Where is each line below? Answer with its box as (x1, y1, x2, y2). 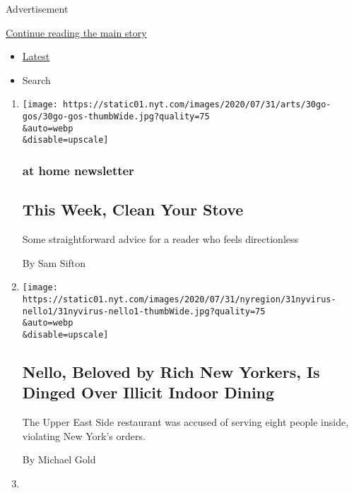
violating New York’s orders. (22, 428, 146, 443)
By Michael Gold (22, 452, 96, 467)
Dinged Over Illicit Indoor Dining (22, 381, 275, 403)
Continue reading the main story (6, 25, 147, 40)
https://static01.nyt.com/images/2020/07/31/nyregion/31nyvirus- (22, 294, 336, 304)
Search (22, 72, 51, 87)
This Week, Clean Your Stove (22, 198, 244, 220)
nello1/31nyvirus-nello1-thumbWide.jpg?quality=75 (22, 306, 266, 316)
